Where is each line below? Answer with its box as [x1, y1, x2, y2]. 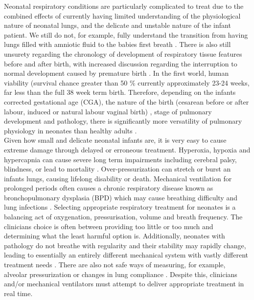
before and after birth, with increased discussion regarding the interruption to [4, 58, 237, 68]
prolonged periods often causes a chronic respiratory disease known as [4, 183, 213, 193]
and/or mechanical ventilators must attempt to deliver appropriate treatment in [4, 279, 244, 289]
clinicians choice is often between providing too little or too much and [4, 221, 213, 231]
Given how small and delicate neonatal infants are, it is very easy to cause [4, 135, 227, 145]
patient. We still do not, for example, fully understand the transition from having [4, 29, 248, 40]
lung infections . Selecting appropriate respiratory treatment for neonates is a [4, 202, 236, 212]
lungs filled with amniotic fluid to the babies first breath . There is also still [4, 39, 231, 49]
